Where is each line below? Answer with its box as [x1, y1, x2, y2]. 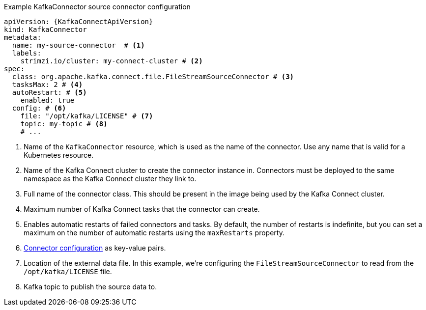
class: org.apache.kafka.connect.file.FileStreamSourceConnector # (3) [12, 73, 294, 81]
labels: [12, 49, 41, 57]
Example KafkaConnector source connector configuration [4, 2, 191, 11]
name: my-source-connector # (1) [12, 41, 145, 49]
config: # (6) [12, 104, 66, 112]
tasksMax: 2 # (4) [12, 81, 83, 88]
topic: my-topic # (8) [20, 120, 108, 128]
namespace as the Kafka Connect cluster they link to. [24, 174, 197, 183]
